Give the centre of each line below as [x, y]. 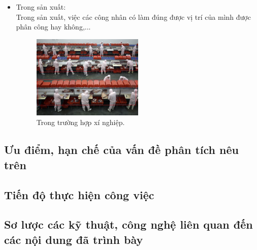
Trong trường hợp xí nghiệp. [81, 122]
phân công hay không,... [53, 27]
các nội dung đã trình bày [74, 239]
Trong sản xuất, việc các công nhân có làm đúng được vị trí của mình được [133, 17]
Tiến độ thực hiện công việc [79, 194]
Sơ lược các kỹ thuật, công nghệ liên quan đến [128, 224]
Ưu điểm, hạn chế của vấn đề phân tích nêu [121, 150]
